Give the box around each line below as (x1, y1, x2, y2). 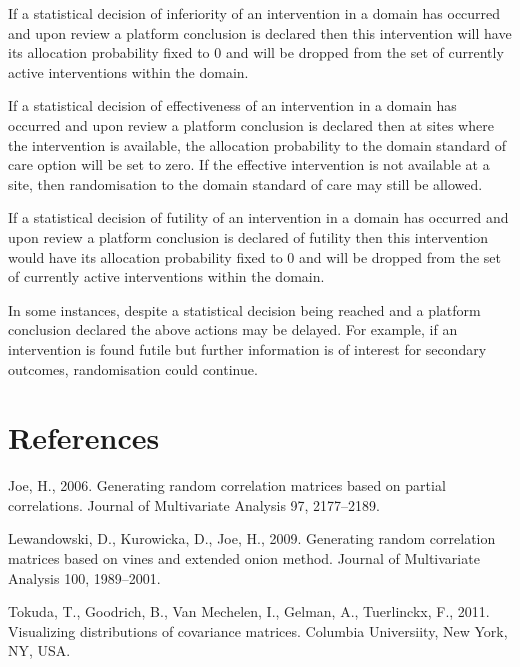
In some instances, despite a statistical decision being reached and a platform (8, 299, 481, 320)
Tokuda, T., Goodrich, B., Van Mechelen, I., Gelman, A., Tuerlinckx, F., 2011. (8, 601, 490, 622)
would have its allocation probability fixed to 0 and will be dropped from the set (8, 246, 502, 267)
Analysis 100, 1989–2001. (8, 567, 161, 588)
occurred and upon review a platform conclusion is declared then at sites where (8, 114, 494, 135)
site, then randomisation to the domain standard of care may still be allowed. (8, 173, 483, 194)
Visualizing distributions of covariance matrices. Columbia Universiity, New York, (8, 620, 508, 641)
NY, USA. (8, 640, 71, 661)
